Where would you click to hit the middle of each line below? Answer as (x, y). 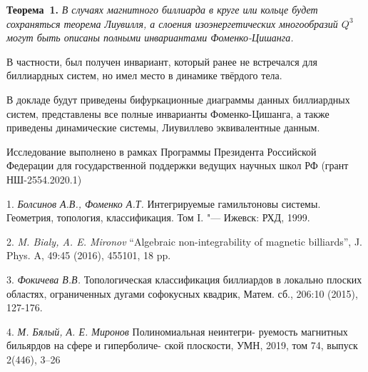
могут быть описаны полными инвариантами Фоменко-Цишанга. (150, 37)
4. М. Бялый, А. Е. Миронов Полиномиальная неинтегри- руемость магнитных (177, 331)
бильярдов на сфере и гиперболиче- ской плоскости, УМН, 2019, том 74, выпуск (182, 345)
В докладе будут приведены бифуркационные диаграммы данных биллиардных (178, 99)
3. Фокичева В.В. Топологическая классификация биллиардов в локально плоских (184, 279)
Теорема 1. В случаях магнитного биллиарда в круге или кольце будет (162, 9)
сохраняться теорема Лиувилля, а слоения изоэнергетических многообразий (172, 23)
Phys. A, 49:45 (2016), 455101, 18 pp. (89, 255)
